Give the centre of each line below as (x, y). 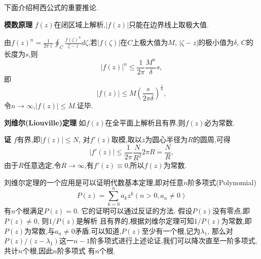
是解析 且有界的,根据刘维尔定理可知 (135, 221)
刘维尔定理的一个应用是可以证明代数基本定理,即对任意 (94, 182)
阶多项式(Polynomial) (222, 182)
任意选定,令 (42, 165)
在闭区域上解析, (80, 24)
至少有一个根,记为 (171, 230)
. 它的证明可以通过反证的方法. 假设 (135, 211)
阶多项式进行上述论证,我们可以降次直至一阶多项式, (174, 241)
